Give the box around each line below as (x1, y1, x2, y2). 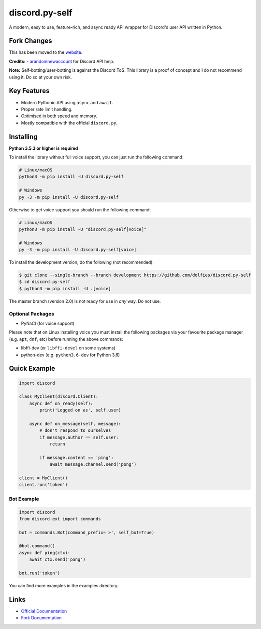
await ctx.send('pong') (29, 557, 86, 562)
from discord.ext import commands (19, 516, 101, 521)
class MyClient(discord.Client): (19, 394, 99, 399)
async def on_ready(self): (29, 400, 94, 406)
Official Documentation (21, 608, 67, 614)
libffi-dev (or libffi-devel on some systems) (21, 345, 116, 351)
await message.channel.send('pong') (49, 462, 137, 467)
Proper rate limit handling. (21, 106, 72, 112)
